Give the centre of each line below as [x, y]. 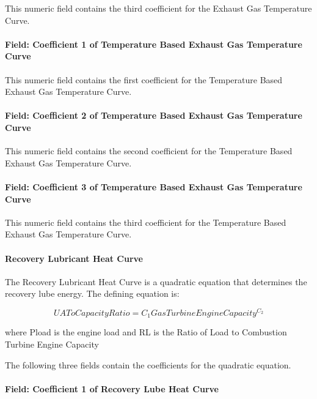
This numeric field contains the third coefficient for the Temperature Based [146, 222]
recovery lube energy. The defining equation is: [92, 293]
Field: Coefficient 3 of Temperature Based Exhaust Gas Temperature [154, 186]
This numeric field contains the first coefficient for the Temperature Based [144, 79]
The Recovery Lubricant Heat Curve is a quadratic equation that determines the [156, 281]
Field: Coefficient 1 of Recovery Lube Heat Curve [112, 388]
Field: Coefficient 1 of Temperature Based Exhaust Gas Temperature [154, 44]
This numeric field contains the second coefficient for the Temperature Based [149, 151]
